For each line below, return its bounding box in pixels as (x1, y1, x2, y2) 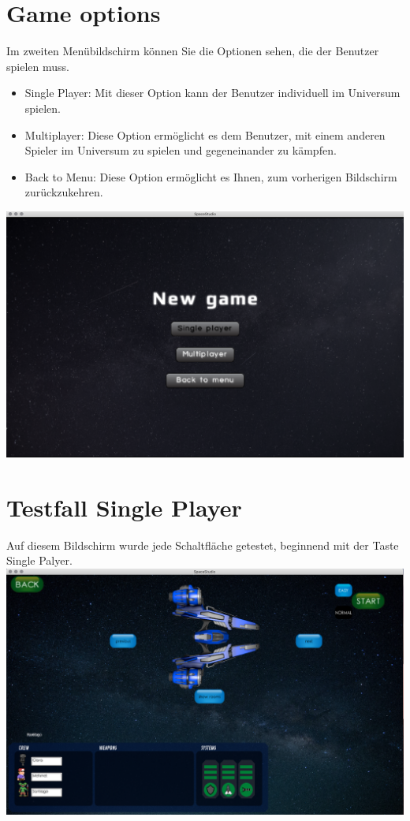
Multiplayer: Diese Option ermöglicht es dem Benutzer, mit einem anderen (24, 126, 386, 143)
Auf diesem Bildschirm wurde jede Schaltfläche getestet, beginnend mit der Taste (6, 536, 399, 553)
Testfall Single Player (6, 491, 242, 523)
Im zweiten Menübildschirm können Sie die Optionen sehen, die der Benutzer (6, 43, 379, 59)
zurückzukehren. (24, 184, 103, 200)
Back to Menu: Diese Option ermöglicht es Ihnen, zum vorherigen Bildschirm (24, 168, 397, 185)
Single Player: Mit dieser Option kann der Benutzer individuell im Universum (24, 84, 401, 101)
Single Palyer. (6, 552, 73, 569)
